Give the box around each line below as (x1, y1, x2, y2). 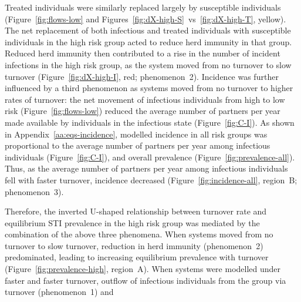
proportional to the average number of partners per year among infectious (5, 139, 270, 152)
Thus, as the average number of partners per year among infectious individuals (5, 162, 288, 175)
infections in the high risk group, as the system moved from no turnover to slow (5, 58, 292, 71)
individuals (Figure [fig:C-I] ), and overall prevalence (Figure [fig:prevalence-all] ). (5, 150, 295, 163)
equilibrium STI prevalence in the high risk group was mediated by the (5, 216, 260, 229)
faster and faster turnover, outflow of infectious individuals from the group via (5, 274, 286, 286)
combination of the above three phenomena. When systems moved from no (5, 228, 273, 240)
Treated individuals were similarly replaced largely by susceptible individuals (5, 1, 281, 13)
